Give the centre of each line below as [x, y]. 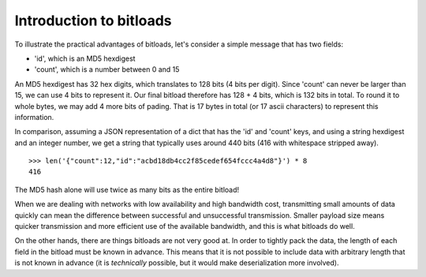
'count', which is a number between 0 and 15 [107, 69]
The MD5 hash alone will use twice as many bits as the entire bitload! [127, 189]
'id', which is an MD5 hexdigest [85, 58]
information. [34, 117]
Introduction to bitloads [93, 21]
